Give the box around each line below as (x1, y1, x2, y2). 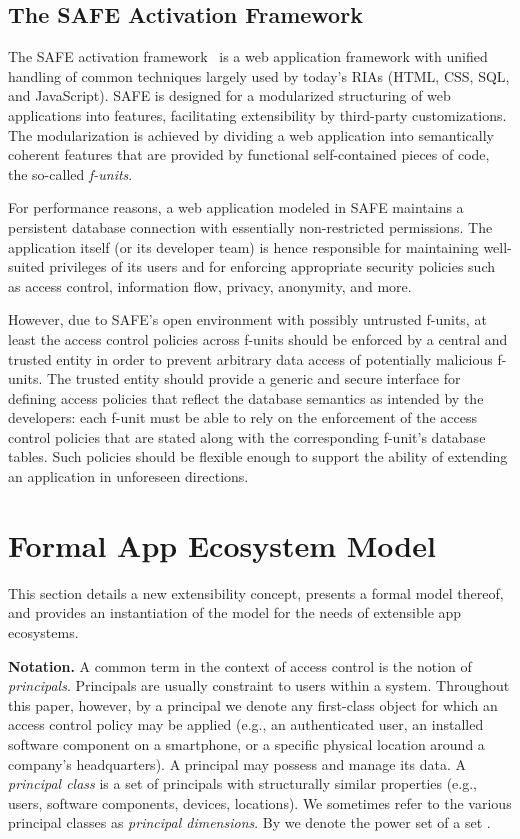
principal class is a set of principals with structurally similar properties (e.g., (8, 773, 478, 794)
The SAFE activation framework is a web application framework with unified (8, 46, 488, 67)
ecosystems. (8, 621, 79, 642)
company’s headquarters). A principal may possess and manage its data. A (8, 753, 466, 774)
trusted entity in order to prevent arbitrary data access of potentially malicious (8, 348, 493, 369)
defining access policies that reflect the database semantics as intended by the (8, 387, 484, 408)
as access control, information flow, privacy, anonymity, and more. (8, 275, 412, 296)
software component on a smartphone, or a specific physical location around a (8, 733, 485, 754)
